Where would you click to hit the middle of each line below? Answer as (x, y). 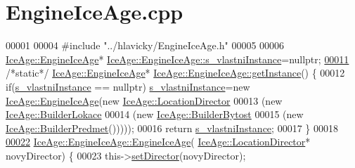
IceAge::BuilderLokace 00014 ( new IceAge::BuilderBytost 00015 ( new (155, 114)
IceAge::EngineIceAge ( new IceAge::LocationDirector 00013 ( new (144, 100)
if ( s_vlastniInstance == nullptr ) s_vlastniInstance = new (128, 86)
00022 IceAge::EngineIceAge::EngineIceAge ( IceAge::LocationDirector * (158, 142)
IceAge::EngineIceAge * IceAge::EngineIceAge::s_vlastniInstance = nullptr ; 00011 (177, 59)
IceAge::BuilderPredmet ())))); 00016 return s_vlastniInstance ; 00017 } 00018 (172, 128)
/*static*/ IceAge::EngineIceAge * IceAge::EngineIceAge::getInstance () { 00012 (175, 73)
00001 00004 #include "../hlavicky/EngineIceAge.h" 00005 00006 (145, 45)
